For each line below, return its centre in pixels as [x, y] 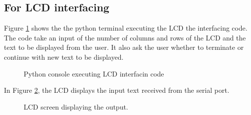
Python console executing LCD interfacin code [94, 73]
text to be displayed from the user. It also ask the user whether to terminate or [124, 47]
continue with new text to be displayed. [64, 57]
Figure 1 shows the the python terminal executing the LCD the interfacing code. [126, 28]
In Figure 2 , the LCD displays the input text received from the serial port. [117, 90]
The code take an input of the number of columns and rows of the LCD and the [125, 37]
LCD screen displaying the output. [76, 106]
